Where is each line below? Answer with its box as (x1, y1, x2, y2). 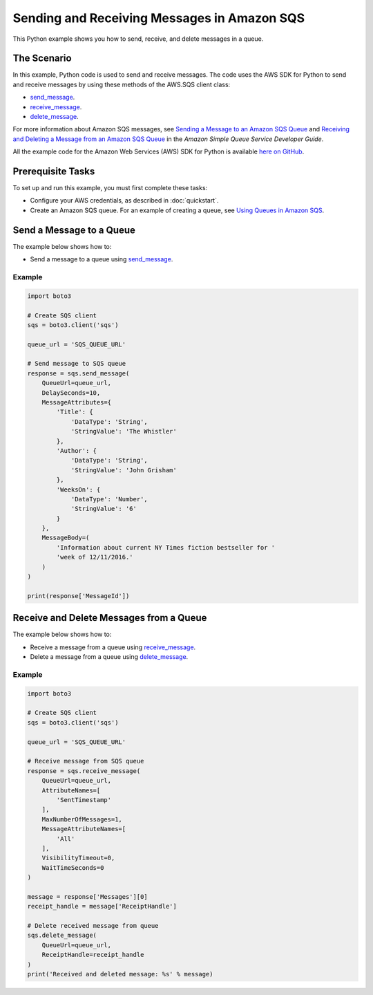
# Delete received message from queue (27, 922, 159, 930)
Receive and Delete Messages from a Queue (12, 612, 207, 624)
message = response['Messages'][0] (27, 893, 148, 900)
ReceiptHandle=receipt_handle (41, 951, 144, 959)
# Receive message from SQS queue (27, 757, 144, 765)
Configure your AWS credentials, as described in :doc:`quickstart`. (30, 196, 219, 205)
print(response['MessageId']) (27, 592, 130, 599)
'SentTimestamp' (56, 796, 112, 803)
